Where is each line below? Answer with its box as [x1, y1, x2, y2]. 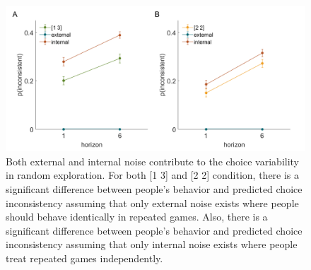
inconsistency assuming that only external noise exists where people [6, 195, 299, 210]
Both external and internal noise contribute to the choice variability [6, 153, 300, 168]
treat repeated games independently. [6, 250, 163, 265]
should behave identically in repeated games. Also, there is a [6, 209, 268, 224]
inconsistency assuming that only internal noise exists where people [6, 237, 298, 252]
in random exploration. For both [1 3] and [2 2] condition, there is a [6, 168, 300, 182]
